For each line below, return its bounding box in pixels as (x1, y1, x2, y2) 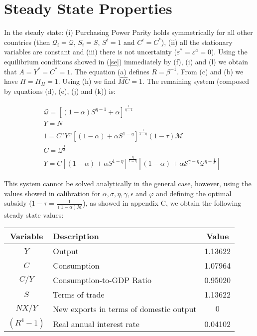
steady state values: (4, 209, 64, 220)
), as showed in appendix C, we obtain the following (83, 198, 242, 208)
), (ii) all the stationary (161, 36, 233, 47)
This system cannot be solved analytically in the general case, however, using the (4, 178, 252, 189)
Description (53, 230, 99, 242)
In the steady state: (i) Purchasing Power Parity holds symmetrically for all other (4, 27, 253, 37)
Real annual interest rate (53, 318, 139, 330)
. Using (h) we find (58, 76, 116, 86)
